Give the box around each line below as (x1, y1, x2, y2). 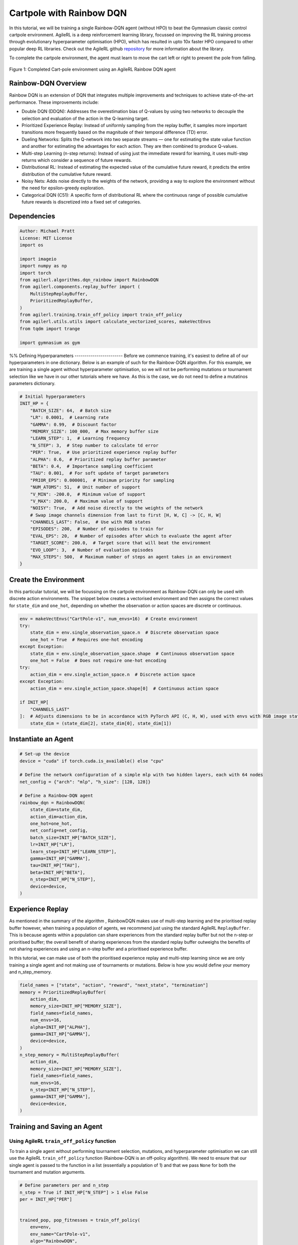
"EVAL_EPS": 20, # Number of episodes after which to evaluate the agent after (30, 533, 232, 539)
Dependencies (9, 212, 56, 221)
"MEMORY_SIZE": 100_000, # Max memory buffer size (30, 429, 159, 434)
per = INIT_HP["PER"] (19, 1196, 73, 1202)
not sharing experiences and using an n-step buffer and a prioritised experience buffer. (9, 946, 188, 952)
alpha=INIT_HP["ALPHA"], (30, 1024, 91, 1030)
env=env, (30, 1224, 52, 1230)
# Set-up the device (19, 751, 70, 757)
